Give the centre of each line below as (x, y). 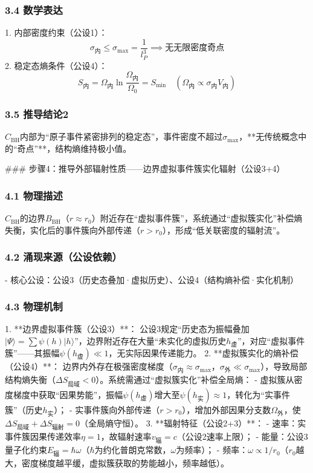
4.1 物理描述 (34, 195)
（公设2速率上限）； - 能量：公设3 (242, 436)
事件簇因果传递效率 (43, 436)
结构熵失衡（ (30, 380)
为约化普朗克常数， (133, 450)
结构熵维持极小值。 (93, 148)
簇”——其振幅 (32, 353)
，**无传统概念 (269, 136)
